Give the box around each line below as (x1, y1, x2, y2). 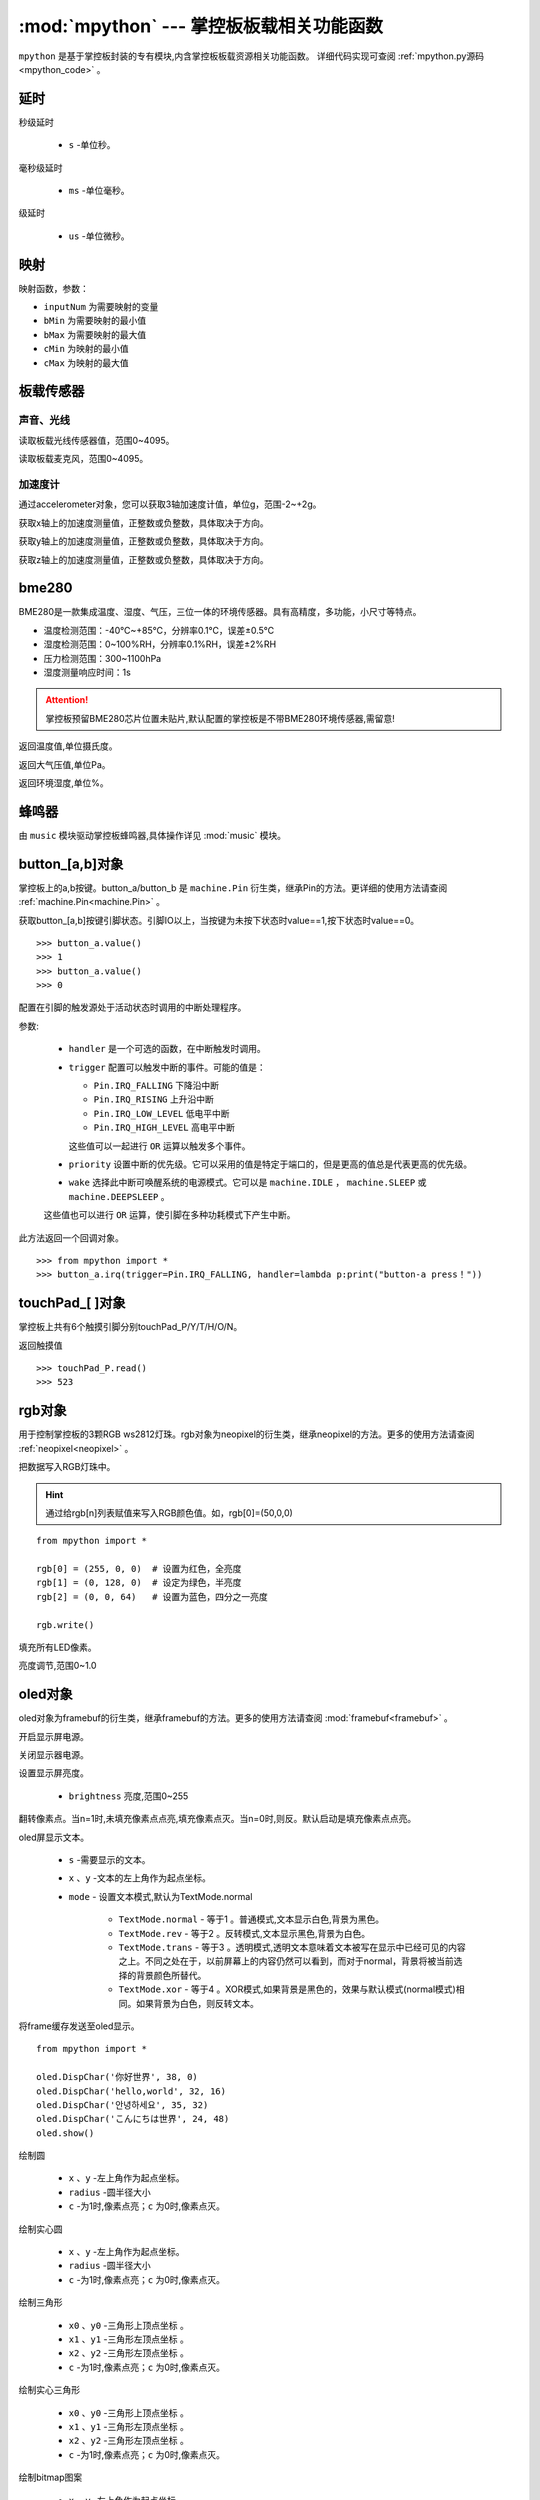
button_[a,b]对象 (18, 855, 124, 872)
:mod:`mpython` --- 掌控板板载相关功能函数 (18, 15, 384, 37)
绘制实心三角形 (18, 2384, 80, 2396)
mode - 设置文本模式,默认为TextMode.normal (68, 1890, 253, 1902)
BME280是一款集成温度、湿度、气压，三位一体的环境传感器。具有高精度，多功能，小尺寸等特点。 (18, 606, 422, 618)
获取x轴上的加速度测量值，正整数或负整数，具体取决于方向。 (18, 516, 269, 529)
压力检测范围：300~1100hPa (43, 652, 162, 664)
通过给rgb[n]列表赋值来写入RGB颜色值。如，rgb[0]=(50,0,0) (45, 1506, 294, 1519)
